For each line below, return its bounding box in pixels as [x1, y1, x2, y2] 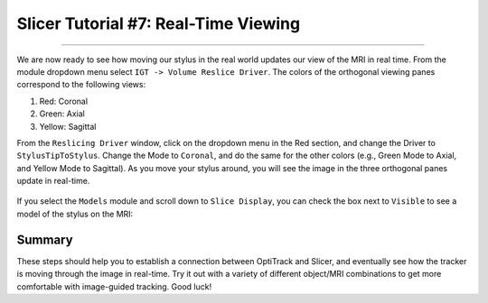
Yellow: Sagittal [39, 121, 97, 132]
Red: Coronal [39, 96, 89, 106]
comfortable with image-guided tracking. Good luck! [16, 280, 212, 292]
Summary [16, 232, 73, 247]
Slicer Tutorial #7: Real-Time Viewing [16, 14, 301, 33]
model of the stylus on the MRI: [16, 208, 134, 219]
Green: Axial [39, 108, 85, 119]
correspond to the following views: [16, 79, 146, 90]
